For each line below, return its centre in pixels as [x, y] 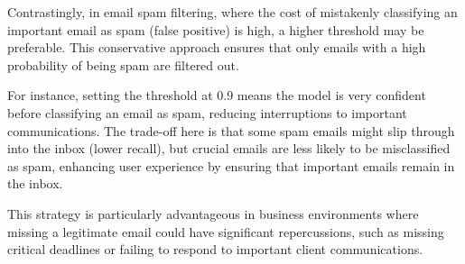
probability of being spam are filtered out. [123, 64]
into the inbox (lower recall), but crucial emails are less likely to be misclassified [229, 148]
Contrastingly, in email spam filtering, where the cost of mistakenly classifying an [232, 12]
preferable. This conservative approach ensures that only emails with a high [217, 47]
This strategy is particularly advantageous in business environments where [213, 213]
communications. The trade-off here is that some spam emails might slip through [231, 130]
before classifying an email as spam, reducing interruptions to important [207, 112]
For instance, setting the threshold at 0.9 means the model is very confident [217, 95]
